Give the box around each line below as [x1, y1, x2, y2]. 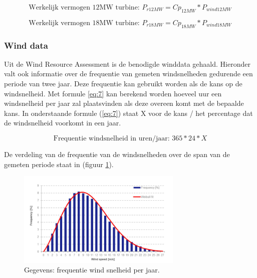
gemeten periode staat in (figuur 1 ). [4, 159, 114, 169]
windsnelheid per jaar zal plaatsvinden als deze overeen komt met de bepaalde [4, 98, 244, 108]
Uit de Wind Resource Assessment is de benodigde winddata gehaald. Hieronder [4, 58, 250, 69]
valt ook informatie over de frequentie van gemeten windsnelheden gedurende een [4, 68, 253, 79]
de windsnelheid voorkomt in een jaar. [4, 117, 121, 128]
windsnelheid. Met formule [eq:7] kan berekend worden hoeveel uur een [4, 88, 222, 98]
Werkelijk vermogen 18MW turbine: [29, 19, 140, 27]
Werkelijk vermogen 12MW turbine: [29, 4, 140, 11]
